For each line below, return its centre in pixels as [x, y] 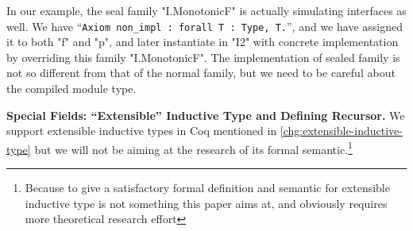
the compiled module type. [71, 89]
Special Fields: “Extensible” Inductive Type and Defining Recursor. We [206, 115]
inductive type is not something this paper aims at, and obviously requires [206, 203]
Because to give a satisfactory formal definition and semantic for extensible [207, 188]
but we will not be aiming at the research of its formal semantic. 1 [193, 148]
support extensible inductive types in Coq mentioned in [142, 131]
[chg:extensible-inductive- [341, 131]
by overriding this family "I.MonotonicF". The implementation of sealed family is [203, 57]
